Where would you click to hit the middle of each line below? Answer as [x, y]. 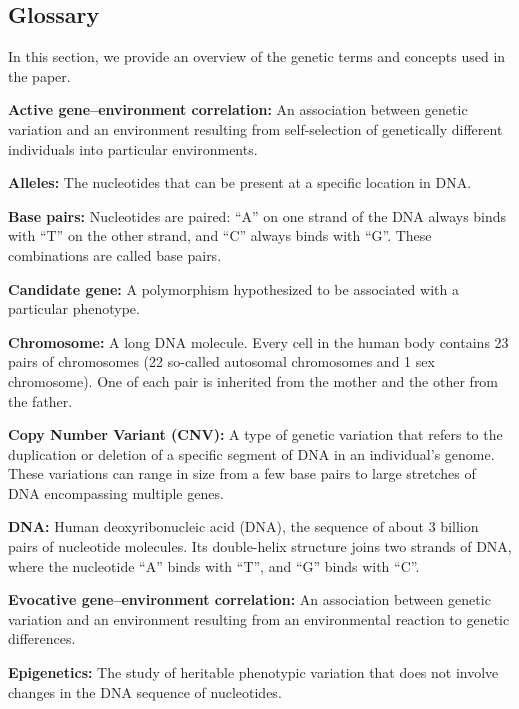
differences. [42, 638]
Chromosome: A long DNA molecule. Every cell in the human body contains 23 [258, 341]
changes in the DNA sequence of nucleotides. [145, 691]
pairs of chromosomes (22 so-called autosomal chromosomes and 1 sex [221, 361]
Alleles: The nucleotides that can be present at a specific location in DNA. [240, 182]
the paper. [39, 75]
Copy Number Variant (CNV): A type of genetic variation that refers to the [255, 434]
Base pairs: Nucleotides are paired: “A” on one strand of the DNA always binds [257, 215]
